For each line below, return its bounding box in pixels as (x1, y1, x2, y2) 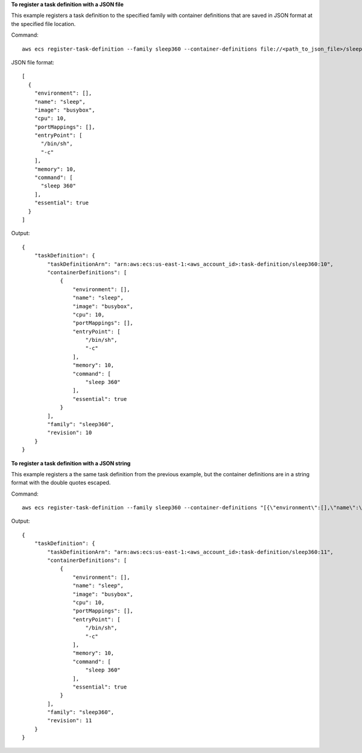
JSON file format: (11, 58, 54, 66)
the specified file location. (11, 20, 76, 27)
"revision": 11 (47, 717, 92, 724)
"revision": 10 (47, 429, 92, 436)
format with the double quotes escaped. (11, 479, 111, 487)
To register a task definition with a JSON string (11, 459, 131, 467)
